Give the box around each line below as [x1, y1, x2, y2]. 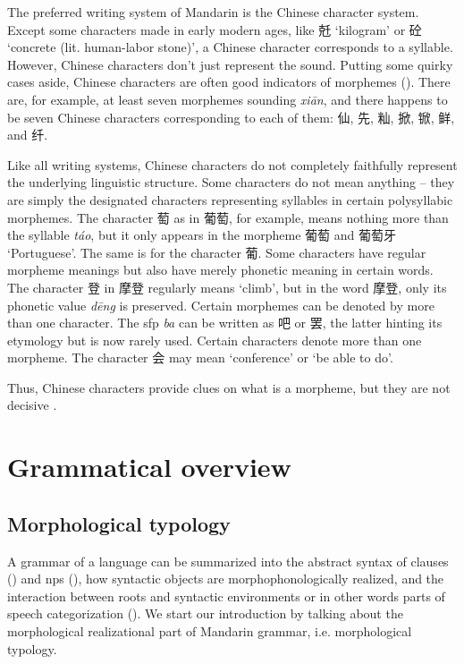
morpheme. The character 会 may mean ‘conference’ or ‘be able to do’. [7, 348, 393, 367]
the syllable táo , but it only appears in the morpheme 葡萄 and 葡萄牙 [7, 226, 396, 244]
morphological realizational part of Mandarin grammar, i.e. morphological [7, 622, 412, 641]
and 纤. [7, 125, 48, 144]
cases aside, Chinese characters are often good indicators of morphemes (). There [7, 72, 451, 91]
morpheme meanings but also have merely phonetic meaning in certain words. [7, 260, 434, 279]
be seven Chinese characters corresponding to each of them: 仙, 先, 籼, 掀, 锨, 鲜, [7, 107, 455, 126]
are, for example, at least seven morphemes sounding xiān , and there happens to [7, 89, 448, 108]
